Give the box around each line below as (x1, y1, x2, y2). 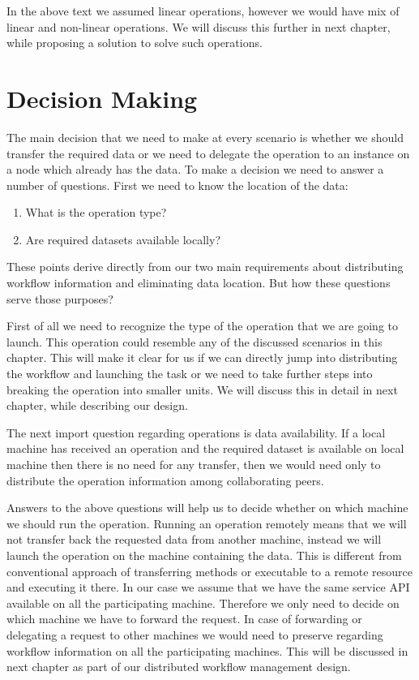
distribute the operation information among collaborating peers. (6, 471, 324, 488)
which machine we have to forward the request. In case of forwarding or (6, 610, 362, 627)
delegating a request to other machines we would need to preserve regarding (6, 626, 383, 643)
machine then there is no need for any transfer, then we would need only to (6, 456, 381, 472)
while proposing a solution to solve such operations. (6, 34, 263, 51)
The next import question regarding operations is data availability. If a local (6, 424, 386, 441)
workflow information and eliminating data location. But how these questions (6, 274, 391, 291)
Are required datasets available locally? (25, 230, 221, 247)
